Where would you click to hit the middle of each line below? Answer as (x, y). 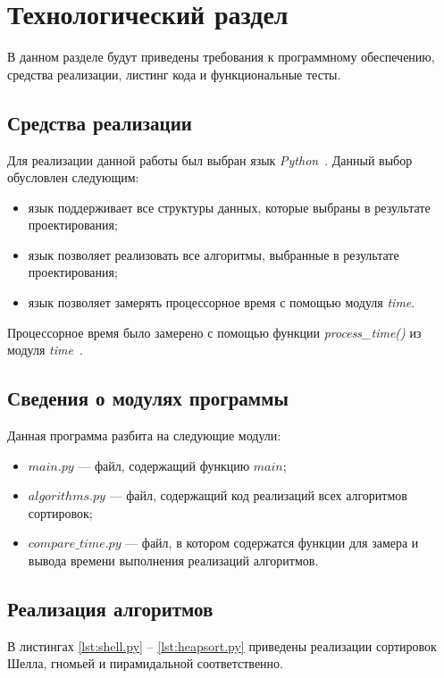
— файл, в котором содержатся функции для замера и (272, 543)
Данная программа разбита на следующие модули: (144, 435)
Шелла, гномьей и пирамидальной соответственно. (145, 663)
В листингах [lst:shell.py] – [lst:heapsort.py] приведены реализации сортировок (222, 645)
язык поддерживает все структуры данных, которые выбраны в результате (229, 207)
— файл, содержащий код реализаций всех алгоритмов (258, 495)
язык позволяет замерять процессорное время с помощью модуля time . (222, 302)
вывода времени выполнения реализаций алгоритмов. (173, 561)
